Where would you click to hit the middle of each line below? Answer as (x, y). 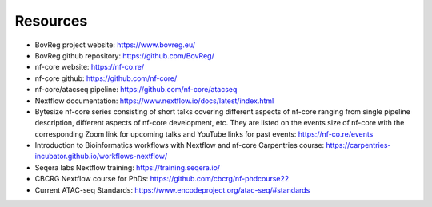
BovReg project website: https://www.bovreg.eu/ (115, 45)
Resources (51, 21)
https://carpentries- (358, 145)
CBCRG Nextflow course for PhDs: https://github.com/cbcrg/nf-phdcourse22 (162, 179)
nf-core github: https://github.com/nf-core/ (106, 78)
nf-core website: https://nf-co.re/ (90, 67)
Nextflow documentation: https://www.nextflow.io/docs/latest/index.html (154, 101)
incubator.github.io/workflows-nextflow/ (101, 157)
